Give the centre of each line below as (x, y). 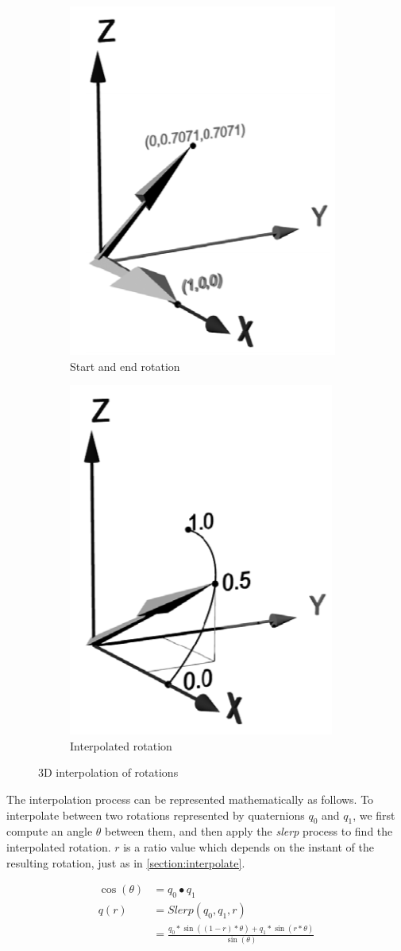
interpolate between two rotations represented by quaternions (156, 815)
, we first (374, 815)
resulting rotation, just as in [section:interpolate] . (126, 862)
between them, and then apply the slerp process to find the (249, 831)
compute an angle (50, 831)
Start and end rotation (125, 366)
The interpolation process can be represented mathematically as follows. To (190, 799)
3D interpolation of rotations (108, 772)
